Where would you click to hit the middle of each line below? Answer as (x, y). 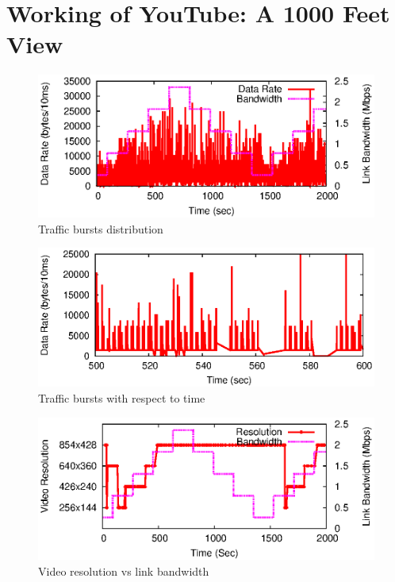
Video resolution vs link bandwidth (124, 570)
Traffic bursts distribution (101, 228)
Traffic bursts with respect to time (122, 397)
